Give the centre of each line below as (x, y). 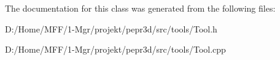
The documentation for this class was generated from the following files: (140, 8)
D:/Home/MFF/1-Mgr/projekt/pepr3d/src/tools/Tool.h (111, 28)
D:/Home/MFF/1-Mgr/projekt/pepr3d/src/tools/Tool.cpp (115, 49)
